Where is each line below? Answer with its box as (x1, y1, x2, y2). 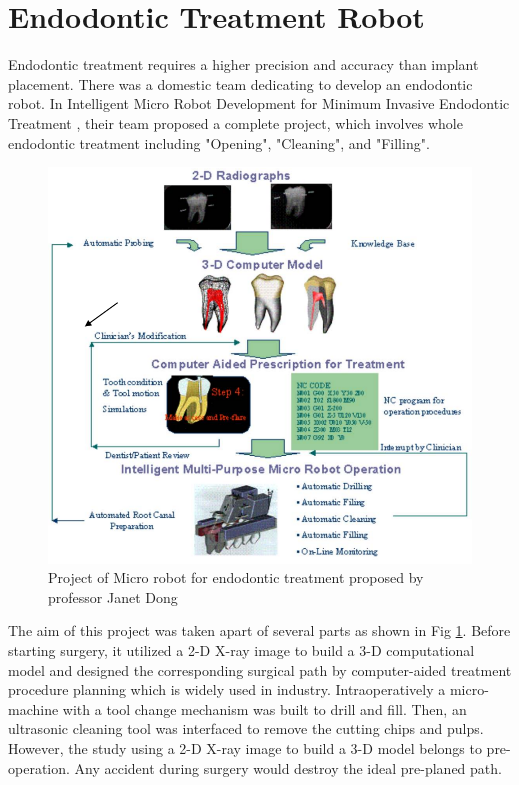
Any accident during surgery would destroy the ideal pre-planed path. (74, 757, 502, 778)
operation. (8, 757, 70, 778)
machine (8, 698, 59, 719)
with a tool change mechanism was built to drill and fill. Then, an (62, 698, 467, 719)
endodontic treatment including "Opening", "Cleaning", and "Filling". (8, 132, 430, 153)
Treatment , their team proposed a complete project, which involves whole (8, 112, 463, 133)
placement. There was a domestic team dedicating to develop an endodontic (8, 73, 473, 94)
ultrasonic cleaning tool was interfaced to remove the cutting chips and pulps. (8, 718, 484, 739)
